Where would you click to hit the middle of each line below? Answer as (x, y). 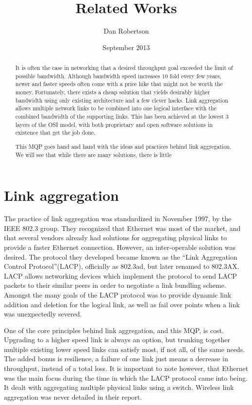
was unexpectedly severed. (43, 314)
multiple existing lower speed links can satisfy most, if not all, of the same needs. (125, 349)
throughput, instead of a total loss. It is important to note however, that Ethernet (126, 368)
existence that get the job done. (55, 132)
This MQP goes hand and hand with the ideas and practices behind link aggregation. (123, 146)
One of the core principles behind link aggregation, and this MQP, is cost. (114, 330)
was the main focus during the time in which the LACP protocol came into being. (126, 378)
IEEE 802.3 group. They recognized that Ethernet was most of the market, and (122, 228)
